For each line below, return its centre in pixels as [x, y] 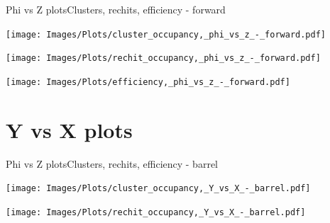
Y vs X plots [69, 129]
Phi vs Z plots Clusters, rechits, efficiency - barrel [112, 163]
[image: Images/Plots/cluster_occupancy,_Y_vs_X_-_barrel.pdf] [158, 189]
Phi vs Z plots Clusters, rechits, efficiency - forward [116, 9]
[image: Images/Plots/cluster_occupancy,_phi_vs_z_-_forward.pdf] [166, 34]
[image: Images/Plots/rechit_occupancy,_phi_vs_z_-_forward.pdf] [163, 58]
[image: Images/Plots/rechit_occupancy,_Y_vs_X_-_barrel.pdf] [156, 212]
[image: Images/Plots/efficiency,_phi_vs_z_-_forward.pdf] [148, 82]
